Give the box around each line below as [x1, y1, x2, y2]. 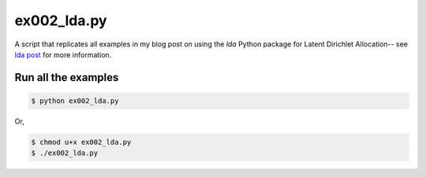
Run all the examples [14, 71, 119, 84]
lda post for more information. [14, 50, 112, 59]
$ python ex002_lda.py [31, 96, 119, 105]
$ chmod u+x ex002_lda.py [31, 138, 132, 146]
